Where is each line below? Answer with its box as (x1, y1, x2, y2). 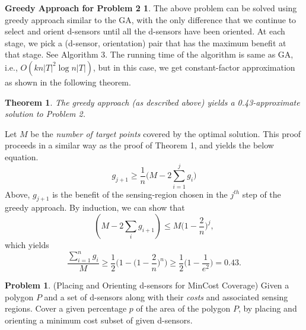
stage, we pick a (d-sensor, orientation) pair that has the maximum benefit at (5, 36, 286, 49)
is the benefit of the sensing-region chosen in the (52, 188, 228, 200)
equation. (5, 150, 39, 163)
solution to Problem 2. (5, 107, 85, 120)
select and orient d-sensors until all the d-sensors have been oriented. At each (5, 25, 285, 37)
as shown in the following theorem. (5, 75, 131, 88)
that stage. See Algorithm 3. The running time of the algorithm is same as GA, (5, 48, 294, 61)
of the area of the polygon (136, 302, 231, 315)
